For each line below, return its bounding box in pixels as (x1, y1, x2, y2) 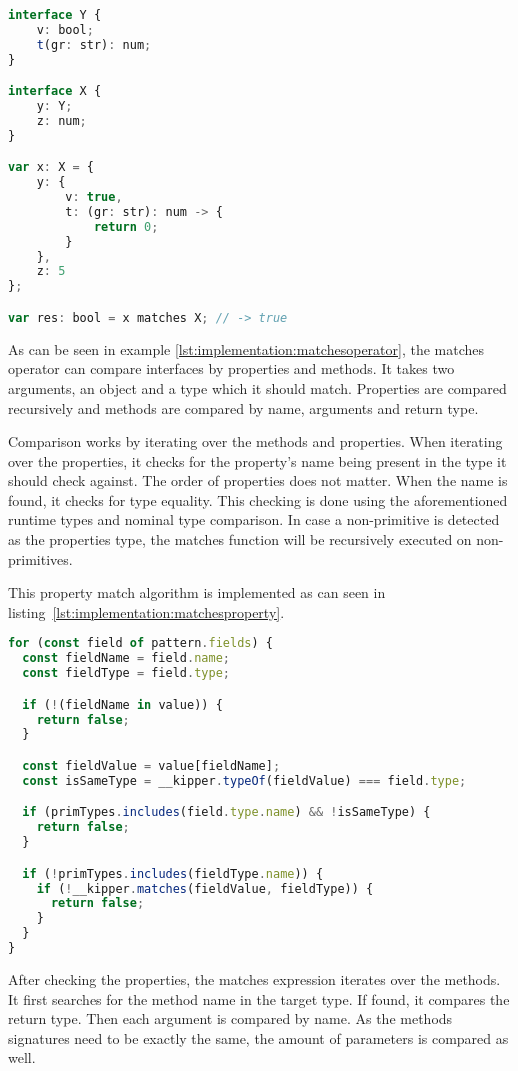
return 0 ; (93, 219, 159, 234)
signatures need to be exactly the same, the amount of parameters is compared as (8, 1027, 509, 1048)
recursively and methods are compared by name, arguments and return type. (8, 397, 479, 418)
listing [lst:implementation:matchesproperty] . (8, 601, 285, 622)
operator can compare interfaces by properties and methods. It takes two (8, 358, 455, 379)
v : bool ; (36, 22, 94, 37)
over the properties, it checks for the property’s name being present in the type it (8, 450, 507, 471)
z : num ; (36, 113, 87, 128)
